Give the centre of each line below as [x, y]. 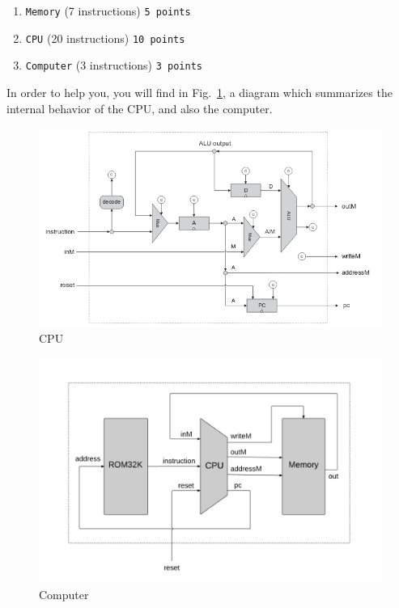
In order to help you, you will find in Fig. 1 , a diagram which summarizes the [199, 92]
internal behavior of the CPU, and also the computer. [140, 108]
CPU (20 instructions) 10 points [105, 38]
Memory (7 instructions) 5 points [108, 11]
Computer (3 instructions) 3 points [114, 65]
